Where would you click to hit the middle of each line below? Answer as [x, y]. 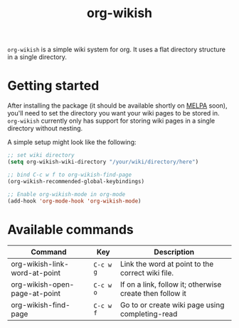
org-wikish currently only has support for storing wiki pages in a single [111, 121]
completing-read [149, 314]
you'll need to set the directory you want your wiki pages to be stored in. [113, 113]
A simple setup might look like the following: [72, 142]
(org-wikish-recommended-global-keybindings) [76, 181]
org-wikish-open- [43, 285]
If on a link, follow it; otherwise [171, 285]
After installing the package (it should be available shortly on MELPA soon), [117, 106]
